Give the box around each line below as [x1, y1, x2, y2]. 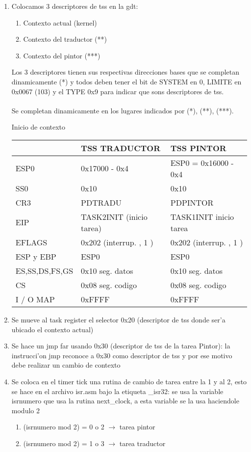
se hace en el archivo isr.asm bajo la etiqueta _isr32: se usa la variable [11, 386, 224, 396]
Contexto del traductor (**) [23, 34, 107, 44]
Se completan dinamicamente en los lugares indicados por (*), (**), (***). [11, 105, 234, 115]
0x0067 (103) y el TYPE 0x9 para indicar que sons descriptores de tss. [11, 86, 224, 96]
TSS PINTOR [170, 142, 226, 154]
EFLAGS [15, 236, 48, 248]
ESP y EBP [15, 250, 56, 262]
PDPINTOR [170, 196, 214, 208]
